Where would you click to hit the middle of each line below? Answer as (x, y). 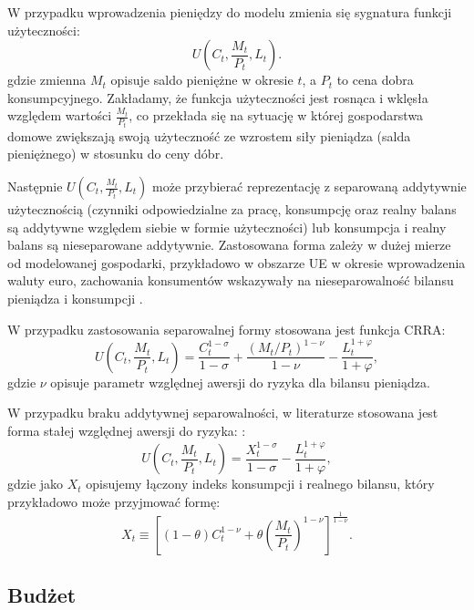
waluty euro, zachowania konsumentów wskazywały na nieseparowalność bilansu (231, 280)
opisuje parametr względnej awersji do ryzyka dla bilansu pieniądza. (240, 382)
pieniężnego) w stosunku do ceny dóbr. (116, 154)
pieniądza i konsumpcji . (75, 298)
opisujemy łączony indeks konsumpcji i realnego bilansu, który (260, 484)
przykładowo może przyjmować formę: (114, 501)
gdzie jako (36, 484)
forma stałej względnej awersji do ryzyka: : (127, 431)
